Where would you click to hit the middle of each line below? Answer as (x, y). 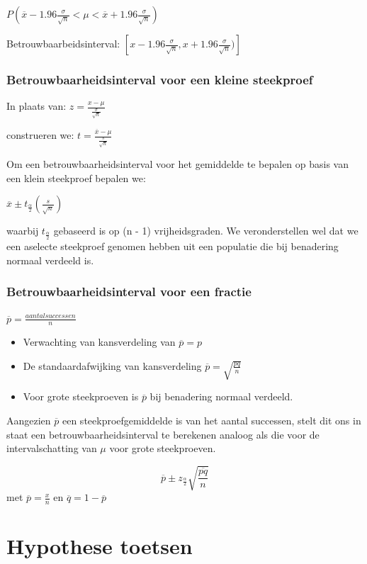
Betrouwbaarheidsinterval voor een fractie (129, 292)
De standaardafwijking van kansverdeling (112, 365)
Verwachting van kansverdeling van (99, 342)
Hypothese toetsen (100, 546)
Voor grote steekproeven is (81, 396)
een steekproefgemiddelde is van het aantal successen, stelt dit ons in (211, 420)
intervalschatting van (52, 448)
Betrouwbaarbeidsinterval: (63, 43)
